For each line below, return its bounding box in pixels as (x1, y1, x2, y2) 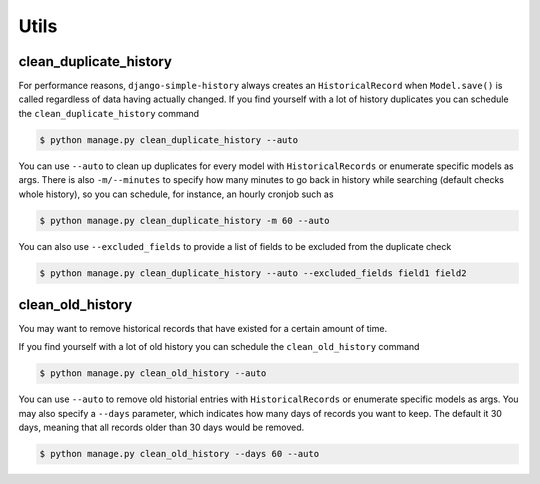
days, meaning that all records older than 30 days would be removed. (18, 421, 305, 434)
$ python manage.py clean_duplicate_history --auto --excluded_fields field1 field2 (39, 267, 467, 279)
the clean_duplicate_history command (18, 107, 200, 119)
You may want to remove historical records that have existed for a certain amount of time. (18, 323, 388, 335)
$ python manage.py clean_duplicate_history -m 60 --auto (39, 215, 330, 226)
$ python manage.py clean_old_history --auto (39, 368, 267, 379)
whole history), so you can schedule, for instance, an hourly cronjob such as (18, 188, 334, 200)
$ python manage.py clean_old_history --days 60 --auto (39, 448, 320, 460)
